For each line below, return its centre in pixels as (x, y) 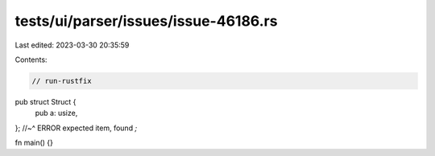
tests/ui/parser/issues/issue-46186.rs (146, 21)
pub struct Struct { (46, 101)
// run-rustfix (62, 81)
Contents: (31, 60)
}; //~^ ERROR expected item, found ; (76, 128)
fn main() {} (34, 143)
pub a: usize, (56, 113)
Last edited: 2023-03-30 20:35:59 (72, 45)
